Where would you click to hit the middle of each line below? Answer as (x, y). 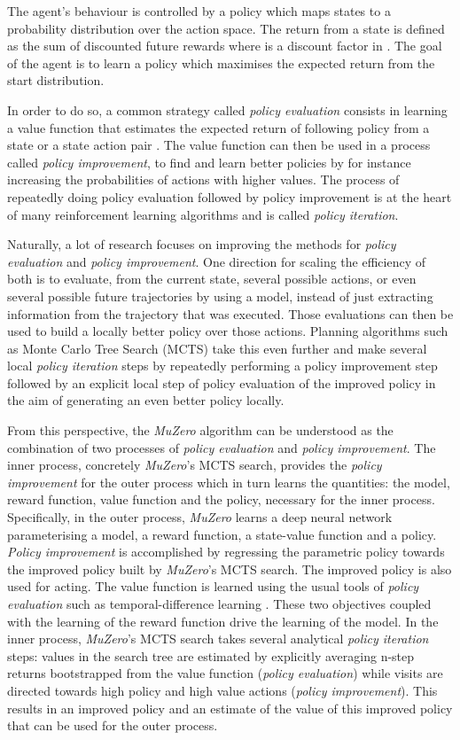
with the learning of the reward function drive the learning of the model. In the (223, 621)
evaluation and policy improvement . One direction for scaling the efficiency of (216, 261)
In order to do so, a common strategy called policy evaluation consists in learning (227, 109)
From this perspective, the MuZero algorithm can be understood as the (200, 430)
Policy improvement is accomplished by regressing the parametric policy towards (226, 552)
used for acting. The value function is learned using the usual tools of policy (213, 586)
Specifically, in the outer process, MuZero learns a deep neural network (200, 517)
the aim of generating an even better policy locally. (146, 400)
